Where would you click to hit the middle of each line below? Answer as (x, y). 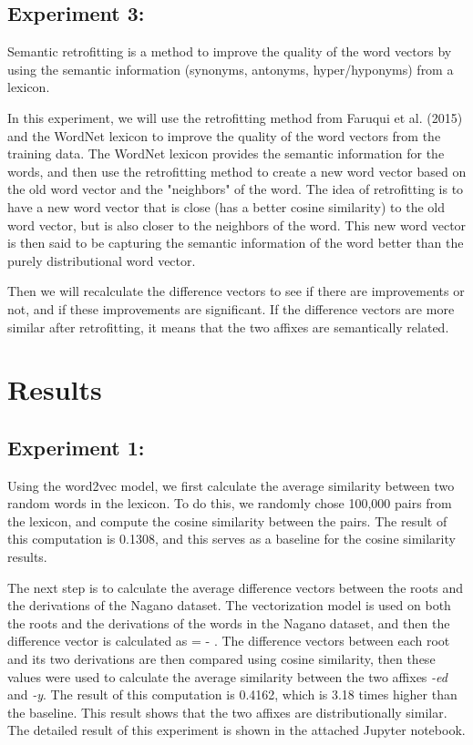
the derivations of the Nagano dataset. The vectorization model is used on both (229, 605)
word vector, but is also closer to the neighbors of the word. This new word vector (237, 225)
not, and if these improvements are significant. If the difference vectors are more (231, 308)
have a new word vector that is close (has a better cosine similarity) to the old (226, 206)
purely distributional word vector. (102, 260)
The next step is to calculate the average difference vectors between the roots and (236, 587)
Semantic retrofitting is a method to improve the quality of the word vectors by (230, 51)
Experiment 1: (76, 447)
